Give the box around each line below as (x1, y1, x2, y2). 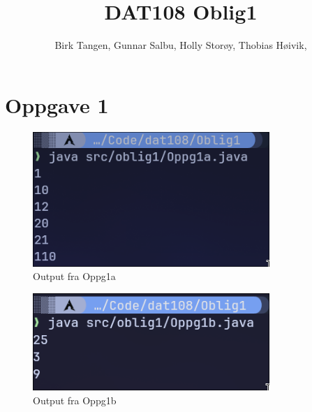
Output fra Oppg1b (33, 392, 117, 407)
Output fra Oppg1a (33, 269, 116, 284)
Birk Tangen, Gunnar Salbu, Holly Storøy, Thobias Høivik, (54, 38, 307, 52)
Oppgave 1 (5, 90, 109, 119)
